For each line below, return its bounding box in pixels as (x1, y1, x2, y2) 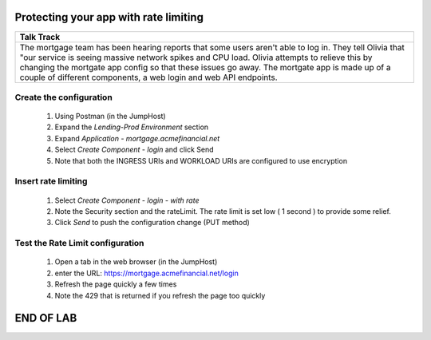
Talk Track (19, 31, 60, 42)
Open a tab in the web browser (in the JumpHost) (54, 257, 218, 267)
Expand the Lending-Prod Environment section (54, 122, 209, 132)
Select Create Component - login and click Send (54, 144, 215, 155)
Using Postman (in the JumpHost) (54, 112, 167, 121)
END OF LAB (14, 311, 77, 325)
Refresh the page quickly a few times (54, 279, 177, 289)
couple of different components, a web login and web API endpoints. (19, 72, 279, 83)
